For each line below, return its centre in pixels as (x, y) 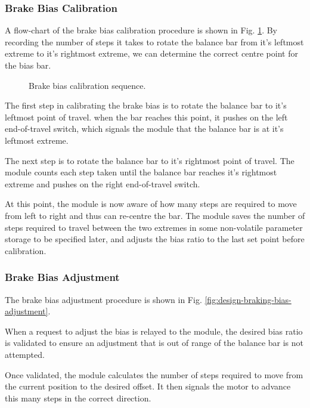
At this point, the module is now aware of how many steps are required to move (151, 204)
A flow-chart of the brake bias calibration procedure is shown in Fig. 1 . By (141, 30)
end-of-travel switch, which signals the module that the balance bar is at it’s (144, 129)
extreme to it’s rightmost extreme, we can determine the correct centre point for (151, 53)
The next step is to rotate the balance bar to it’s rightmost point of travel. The (150, 160)
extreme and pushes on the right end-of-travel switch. (103, 183)
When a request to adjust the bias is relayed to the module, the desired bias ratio (154, 331)
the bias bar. (28, 65)
